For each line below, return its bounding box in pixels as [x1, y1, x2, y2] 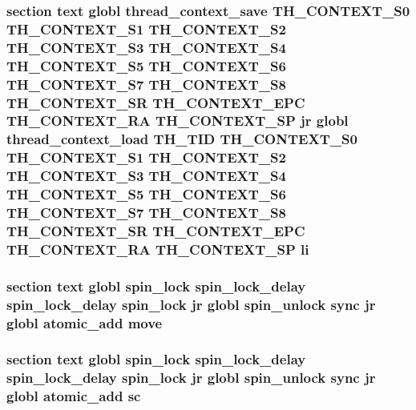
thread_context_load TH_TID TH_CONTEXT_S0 [6, 129, 357, 149]
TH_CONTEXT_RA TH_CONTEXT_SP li [6, 239, 309, 259]
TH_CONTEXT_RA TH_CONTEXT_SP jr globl [6, 111, 349, 131]
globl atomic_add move [6, 312, 163, 332]
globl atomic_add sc [6, 386, 141, 406]
